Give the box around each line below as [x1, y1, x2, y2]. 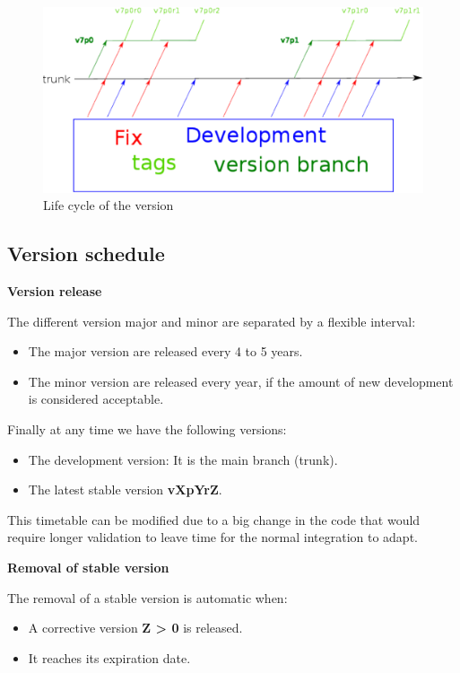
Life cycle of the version [43, 196, 174, 214]
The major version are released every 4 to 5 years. [28, 342, 303, 361]
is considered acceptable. [28, 389, 164, 408]
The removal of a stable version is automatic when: [7, 588, 288, 607]
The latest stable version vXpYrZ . [28, 480, 222, 499]
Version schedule [7, 240, 165, 267]
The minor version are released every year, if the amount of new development [28, 371, 454, 390]
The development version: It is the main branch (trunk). [28, 450, 338, 468]
